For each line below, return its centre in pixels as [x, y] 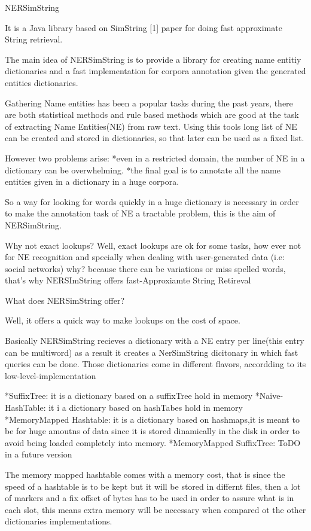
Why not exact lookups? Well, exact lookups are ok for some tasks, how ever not [153, 245]
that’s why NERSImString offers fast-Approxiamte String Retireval [128, 280]
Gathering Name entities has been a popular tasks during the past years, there [149, 103]
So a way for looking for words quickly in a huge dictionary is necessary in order [152, 201]
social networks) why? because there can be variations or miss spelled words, [145, 268]
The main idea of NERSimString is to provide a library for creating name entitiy [153, 59]
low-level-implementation [51, 375]
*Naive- [269, 396]
